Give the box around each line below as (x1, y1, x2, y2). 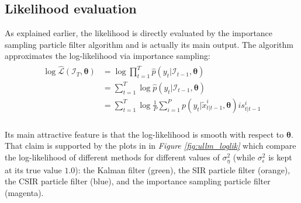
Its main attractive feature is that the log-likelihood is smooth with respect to (5, 128, 284, 140)
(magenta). (5, 186, 44, 198)
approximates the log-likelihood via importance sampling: (5, 50, 210, 62)
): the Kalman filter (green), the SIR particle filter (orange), (75, 163, 290, 176)
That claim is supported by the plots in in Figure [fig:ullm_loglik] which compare (5, 139, 296, 152)
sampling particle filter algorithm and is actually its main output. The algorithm (5, 38, 293, 50)
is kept (268, 151, 292, 163)
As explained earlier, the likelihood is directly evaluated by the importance (5, 27, 273, 39)
